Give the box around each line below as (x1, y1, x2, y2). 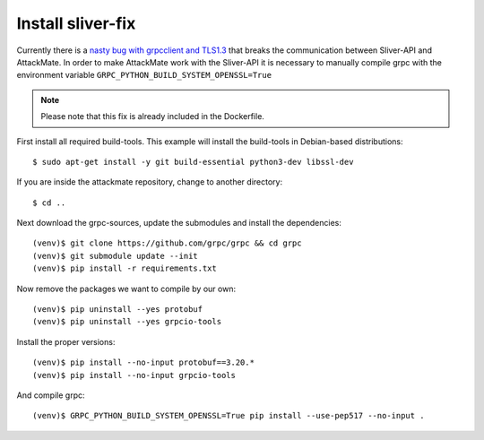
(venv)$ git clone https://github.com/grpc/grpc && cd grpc (32, 238, 302, 248)
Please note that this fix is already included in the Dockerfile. (40, 111, 264, 122)
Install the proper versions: (16, 336, 116, 347)
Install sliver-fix (16, 13, 136, 33)
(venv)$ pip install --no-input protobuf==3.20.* (32, 358, 255, 367)
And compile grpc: (16, 390, 85, 401)
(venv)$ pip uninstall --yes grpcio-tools (32, 316, 222, 327)
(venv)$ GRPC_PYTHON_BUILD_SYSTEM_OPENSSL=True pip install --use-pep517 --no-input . (32, 410, 425, 421)
